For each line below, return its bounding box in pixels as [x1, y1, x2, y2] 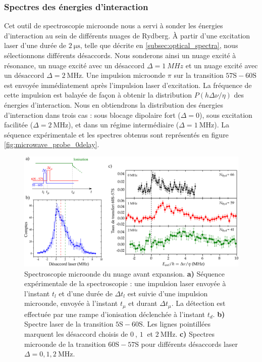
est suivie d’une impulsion [127, 288, 208, 298]
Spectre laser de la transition [24, 319, 114, 329]
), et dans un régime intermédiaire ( [68, 119, 179, 130]
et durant [128, 298, 158, 308]
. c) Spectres [175, 328, 215, 339]
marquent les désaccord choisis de [24, 328, 128, 339]
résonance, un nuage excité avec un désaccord [4, 60, 145, 70]
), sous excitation [199, 109, 252, 120]
